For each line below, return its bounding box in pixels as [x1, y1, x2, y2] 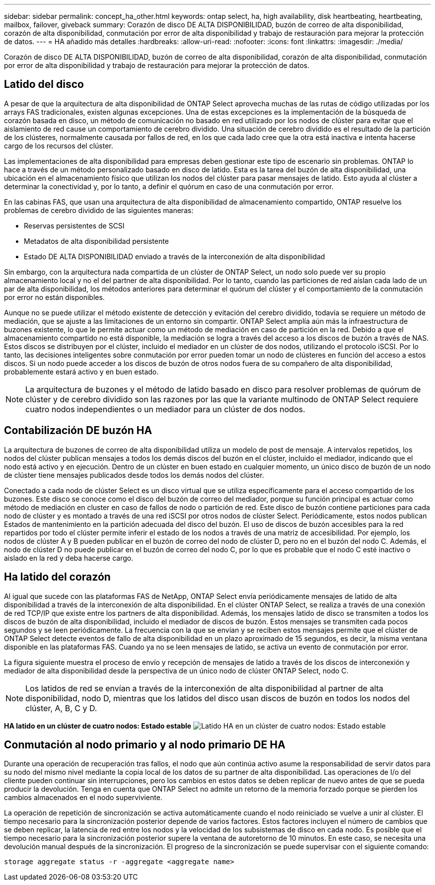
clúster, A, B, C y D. [25, 703, 97, 713]
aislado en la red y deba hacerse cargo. [4, 553, 134, 562]
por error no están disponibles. [4, 293, 105, 301]
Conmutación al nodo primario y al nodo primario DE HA [4, 738, 286, 751]
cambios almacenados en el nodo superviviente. [4, 793, 162, 802]
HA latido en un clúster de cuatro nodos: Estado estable [4, 721, 192, 730]
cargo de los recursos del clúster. [4, 141, 113, 150]
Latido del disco [4, 78, 84, 91]
